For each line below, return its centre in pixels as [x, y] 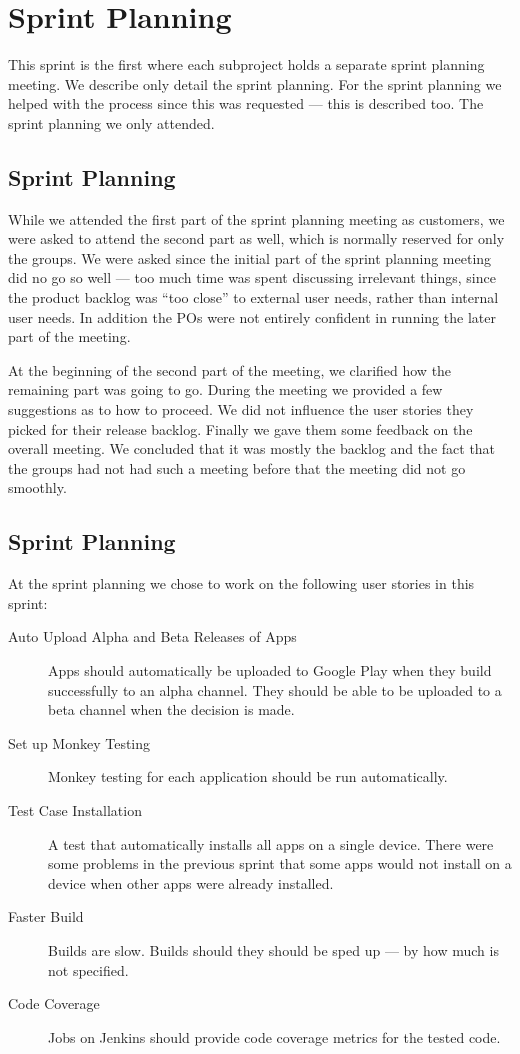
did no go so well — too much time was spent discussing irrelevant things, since [252, 277]
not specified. [88, 969]
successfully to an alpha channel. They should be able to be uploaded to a [275, 689]
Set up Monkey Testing [79, 742]
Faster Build [46, 916]
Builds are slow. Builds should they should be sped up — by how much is [273, 949]
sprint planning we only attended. [111, 122]
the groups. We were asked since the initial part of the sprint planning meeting [250, 257]
